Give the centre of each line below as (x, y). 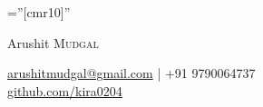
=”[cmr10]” (39, 12)
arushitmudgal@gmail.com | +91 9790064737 (131, 73)
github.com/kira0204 (65, 90)
